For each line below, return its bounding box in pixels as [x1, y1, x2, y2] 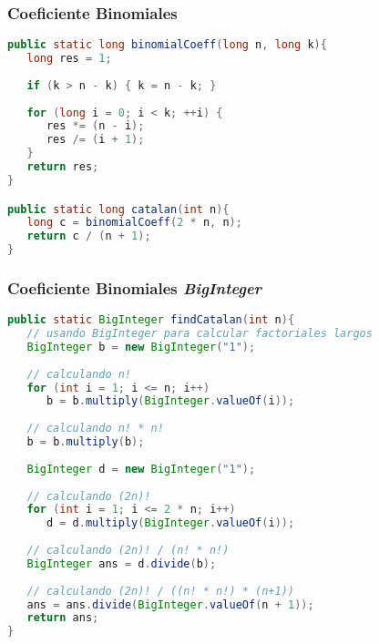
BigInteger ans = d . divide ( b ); [26, 557, 217, 570]
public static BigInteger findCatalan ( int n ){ [7, 313, 295, 327]
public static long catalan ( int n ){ [7, 202, 230, 216]
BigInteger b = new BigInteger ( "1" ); [26, 340, 256, 353]
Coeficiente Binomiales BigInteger [7, 276, 261, 299]
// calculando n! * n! [26, 422, 164, 435]
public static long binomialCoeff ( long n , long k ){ [7, 38, 327, 52]
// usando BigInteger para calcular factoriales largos [26, 327, 373, 341]
